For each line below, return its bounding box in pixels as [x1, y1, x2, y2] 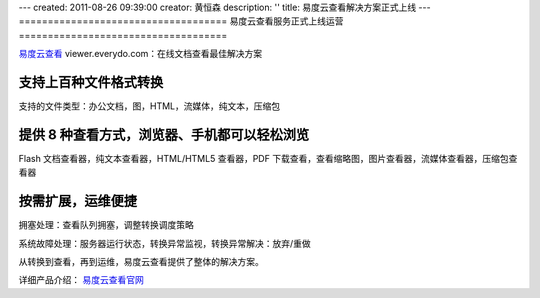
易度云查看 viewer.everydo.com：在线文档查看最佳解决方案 [18, 48, 263, 60]
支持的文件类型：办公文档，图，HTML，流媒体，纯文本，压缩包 [18, 100, 281, 112]
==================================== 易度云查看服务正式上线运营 [18, 15, 344, 27]
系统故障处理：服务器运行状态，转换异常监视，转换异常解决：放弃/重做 [18, 237, 312, 249]
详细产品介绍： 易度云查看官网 [18, 274, 144, 286]
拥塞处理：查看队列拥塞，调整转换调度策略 [18, 219, 194, 231]
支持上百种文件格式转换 [18, 73, 164, 90]
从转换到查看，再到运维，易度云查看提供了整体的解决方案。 [18, 256, 264, 268]
